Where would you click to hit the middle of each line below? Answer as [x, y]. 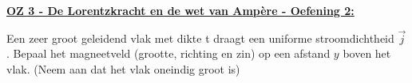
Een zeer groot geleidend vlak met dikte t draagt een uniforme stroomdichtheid [200, 38]
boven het [367, 53]
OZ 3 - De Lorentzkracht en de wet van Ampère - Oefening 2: [180, 10]
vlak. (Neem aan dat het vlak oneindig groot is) [123, 69]
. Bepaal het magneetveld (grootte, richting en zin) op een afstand [168, 53]
